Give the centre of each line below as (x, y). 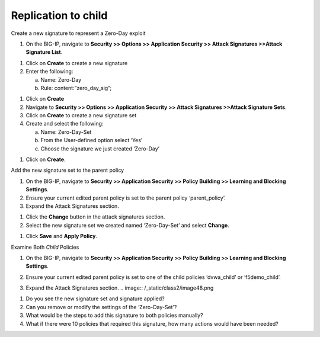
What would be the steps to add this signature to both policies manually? (115, 315)
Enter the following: (49, 72)
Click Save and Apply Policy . (62, 236)
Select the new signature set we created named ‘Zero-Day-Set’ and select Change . (127, 225)
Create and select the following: (65, 124)
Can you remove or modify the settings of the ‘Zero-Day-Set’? (101, 307)
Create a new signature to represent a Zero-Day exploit (78, 33)
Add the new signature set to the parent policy (68, 170)
